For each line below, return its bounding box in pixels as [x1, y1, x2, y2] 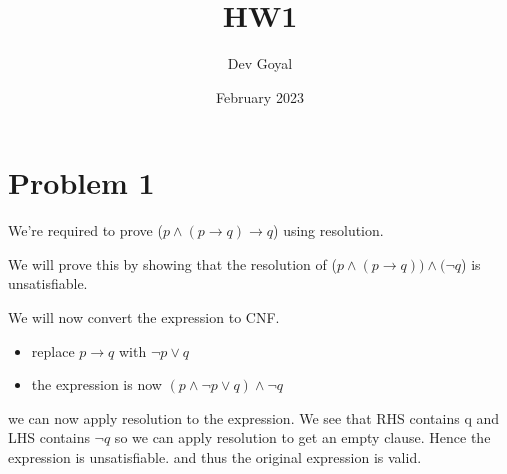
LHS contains [8, 427, 90, 448]
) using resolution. [273, 220, 384, 241]
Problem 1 [8, 162, 155, 203]
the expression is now [31, 374, 162, 395]
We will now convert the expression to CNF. [8, 307, 280, 328]
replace [31, 340, 75, 361]
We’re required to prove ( [8, 220, 163, 241]
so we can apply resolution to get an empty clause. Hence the [114, 427, 491, 448]
